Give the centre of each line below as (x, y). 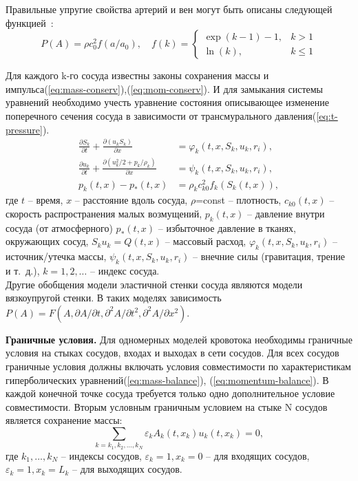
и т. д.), (23, 270)
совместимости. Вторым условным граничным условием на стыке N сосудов (167, 406)
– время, (45, 200)
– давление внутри (286, 213)
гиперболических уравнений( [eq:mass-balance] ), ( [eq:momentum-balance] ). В (167, 380)
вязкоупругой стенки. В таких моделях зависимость (114, 298)
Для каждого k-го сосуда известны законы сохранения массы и (137, 75)
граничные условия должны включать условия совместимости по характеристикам (178, 366)
